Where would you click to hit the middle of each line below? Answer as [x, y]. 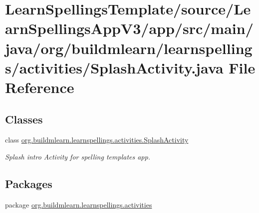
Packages [29, 183]
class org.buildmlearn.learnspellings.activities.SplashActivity [97, 140]
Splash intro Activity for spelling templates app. [78, 156]
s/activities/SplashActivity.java [114, 67]
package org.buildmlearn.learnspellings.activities [79, 204]
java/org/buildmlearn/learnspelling [129, 48]
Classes [24, 119]
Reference [40, 87]
